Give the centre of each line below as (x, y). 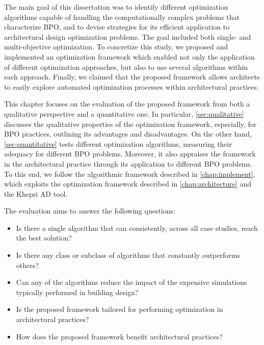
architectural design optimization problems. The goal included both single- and (128, 36)
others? (27, 265)
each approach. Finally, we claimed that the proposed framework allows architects (132, 77)
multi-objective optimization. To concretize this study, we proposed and (116, 47)
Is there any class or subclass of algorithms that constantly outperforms (128, 255)
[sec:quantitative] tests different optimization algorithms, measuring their (118, 143)
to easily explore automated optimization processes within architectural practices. (131, 86)
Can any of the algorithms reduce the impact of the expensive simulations (131, 282)
